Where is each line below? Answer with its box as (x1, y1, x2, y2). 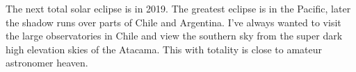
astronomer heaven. (6, 55, 88, 70)
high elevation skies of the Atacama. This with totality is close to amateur (6, 42, 322, 56)
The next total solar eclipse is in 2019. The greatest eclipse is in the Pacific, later (6, 1, 351, 15)
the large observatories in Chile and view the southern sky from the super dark (6, 28, 343, 43)
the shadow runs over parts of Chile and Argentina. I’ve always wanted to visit (6, 15, 341, 29)
